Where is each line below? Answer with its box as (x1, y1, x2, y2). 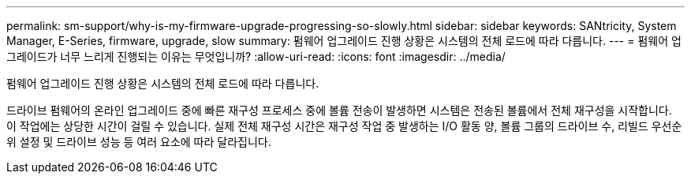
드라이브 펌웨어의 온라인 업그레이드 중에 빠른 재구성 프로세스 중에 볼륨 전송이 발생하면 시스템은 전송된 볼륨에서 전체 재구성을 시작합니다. (6, 103, 672, 117)
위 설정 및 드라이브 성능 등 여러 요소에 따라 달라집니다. (6, 135, 271, 148)
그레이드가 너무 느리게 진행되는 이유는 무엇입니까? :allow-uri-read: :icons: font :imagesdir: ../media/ (6, 50, 506, 63)
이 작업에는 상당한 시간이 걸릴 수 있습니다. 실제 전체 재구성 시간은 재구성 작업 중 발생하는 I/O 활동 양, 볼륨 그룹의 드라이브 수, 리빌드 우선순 (6, 119, 682, 133)
